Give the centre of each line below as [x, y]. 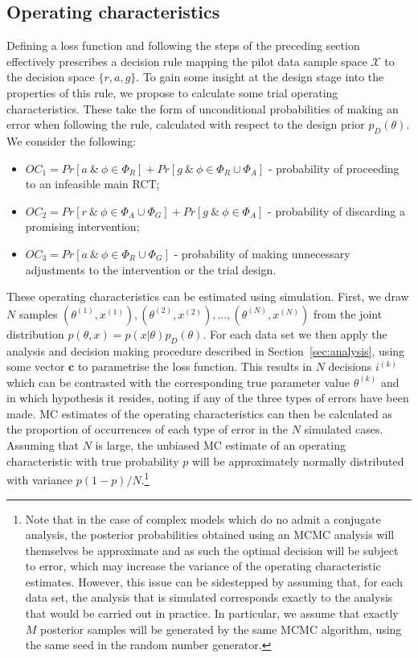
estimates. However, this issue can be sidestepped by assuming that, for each [214, 581]
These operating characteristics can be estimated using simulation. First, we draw [208, 296]
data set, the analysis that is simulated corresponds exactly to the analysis [209, 597]
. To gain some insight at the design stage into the [260, 77]
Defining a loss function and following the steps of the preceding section [183, 45]
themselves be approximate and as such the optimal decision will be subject [212, 550]
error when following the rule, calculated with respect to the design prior [186, 124]
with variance [40, 479]
